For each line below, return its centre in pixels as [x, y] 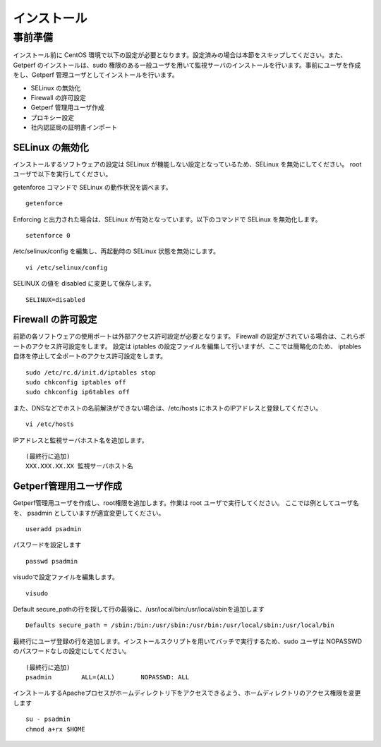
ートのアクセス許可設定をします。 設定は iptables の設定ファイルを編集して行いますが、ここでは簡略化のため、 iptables [187, 346]
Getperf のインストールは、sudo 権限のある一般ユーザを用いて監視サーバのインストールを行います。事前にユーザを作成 [187, 65]
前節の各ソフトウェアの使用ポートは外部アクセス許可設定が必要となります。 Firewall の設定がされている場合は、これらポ [189, 336]
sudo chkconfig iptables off [76, 382]
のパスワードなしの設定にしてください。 [72, 651]
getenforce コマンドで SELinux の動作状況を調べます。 [92, 187]
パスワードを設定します [47, 545]
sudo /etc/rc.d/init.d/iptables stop [91, 372]
